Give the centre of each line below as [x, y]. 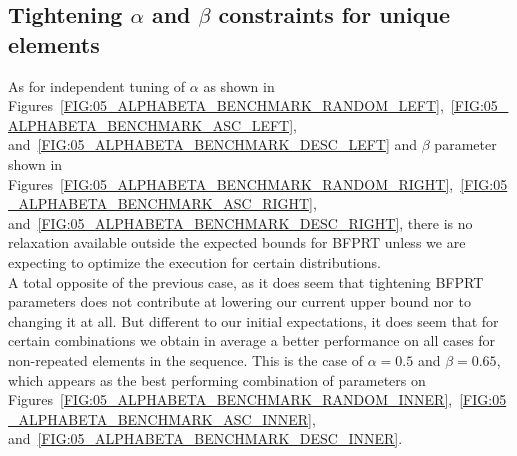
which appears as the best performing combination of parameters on [217, 379]
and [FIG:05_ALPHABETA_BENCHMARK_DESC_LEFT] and [213, 144]
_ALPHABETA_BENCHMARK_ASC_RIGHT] [161, 203]
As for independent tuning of [97, 85]
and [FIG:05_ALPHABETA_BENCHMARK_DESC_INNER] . [205, 438]
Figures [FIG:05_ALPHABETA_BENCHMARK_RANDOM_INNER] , [230, 399]
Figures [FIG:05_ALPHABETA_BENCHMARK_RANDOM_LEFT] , [226, 105]
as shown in [239, 85]
